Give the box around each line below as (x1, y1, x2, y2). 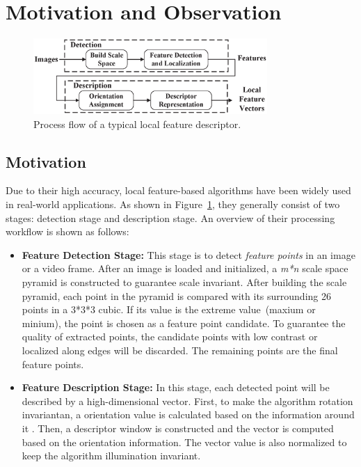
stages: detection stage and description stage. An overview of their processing (6, 210, 335, 225)
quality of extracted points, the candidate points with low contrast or (22, 329, 318, 344)
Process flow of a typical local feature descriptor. (33, 116, 241, 131)
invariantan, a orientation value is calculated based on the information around (22, 407, 355, 422)
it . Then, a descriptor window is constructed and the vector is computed (22, 420, 334, 435)
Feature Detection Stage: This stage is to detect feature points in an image (22, 247, 355, 262)
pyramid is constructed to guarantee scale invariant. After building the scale (22, 275, 347, 290)
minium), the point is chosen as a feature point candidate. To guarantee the (22, 315, 346, 330)
